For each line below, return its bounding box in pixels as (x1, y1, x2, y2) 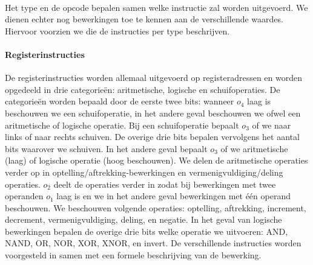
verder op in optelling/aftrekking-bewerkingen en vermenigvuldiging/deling (5, 165, 283, 178)
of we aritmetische (220, 142, 288, 155)
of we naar (252, 118, 291, 131)
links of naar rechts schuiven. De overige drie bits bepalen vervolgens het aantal (5, 130, 300, 143)
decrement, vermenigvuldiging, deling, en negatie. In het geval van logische (5, 213, 282, 226)
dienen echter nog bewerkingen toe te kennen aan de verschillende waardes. (5, 13, 283, 25)
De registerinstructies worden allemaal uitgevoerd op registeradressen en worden (5, 71, 302, 84)
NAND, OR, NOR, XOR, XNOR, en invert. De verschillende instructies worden (5, 237, 301, 249)
